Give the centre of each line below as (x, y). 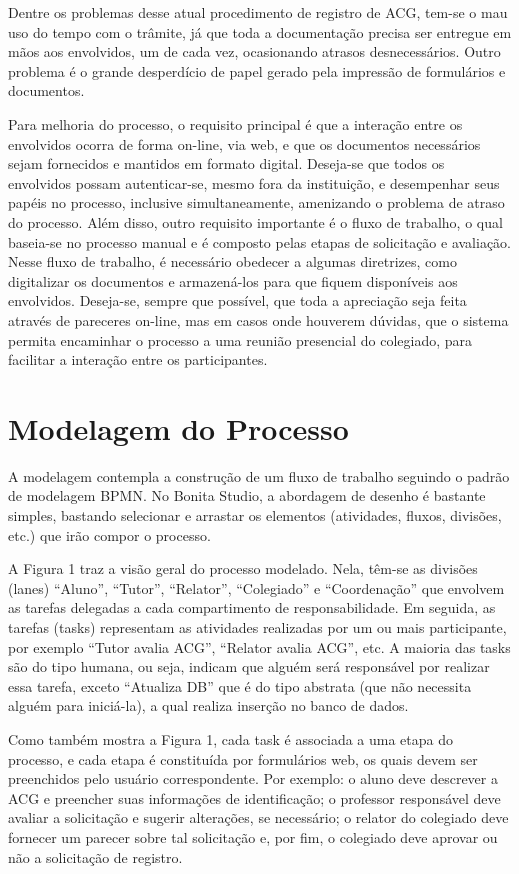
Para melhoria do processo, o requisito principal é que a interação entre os (235, 123)
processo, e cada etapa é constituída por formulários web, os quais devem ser (243, 758)
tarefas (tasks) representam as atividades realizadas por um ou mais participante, (257, 626)
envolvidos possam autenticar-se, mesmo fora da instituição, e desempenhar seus (254, 182)
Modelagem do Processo (178, 427)
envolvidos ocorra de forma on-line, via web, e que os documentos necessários (244, 143)
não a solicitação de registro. (95, 856)
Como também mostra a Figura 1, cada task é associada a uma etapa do (231, 738)
